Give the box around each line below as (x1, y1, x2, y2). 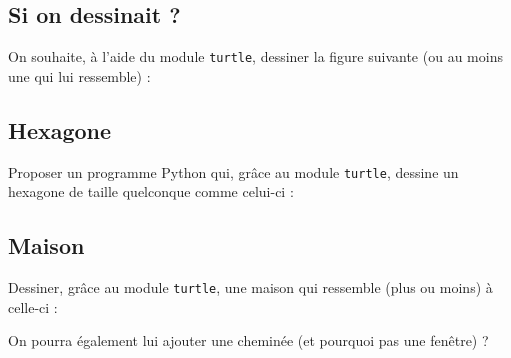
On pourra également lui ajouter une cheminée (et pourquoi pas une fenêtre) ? (8, 330, 489, 351)
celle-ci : (8, 296, 58, 317)
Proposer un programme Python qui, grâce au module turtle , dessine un (8, 161, 459, 182)
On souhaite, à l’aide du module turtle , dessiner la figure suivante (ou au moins (8, 46, 503, 67)
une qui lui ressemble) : (8, 65, 151, 86)
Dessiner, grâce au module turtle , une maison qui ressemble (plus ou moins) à (8, 277, 493, 298)
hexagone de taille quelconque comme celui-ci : (8, 181, 294, 202)
